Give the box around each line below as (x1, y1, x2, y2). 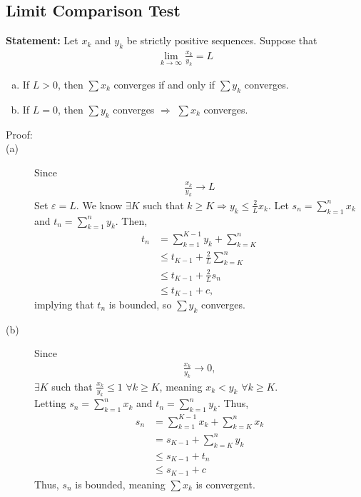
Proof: (6, 126, 33, 141)
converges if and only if (113, 76, 215, 91)
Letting (34, 396, 66, 411)
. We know (76, 197, 123, 212)
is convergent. (195, 476, 255, 491)
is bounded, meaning (75, 476, 166, 491)
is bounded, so (108, 297, 172, 311)
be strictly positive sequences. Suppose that (126, 33, 317, 48)
